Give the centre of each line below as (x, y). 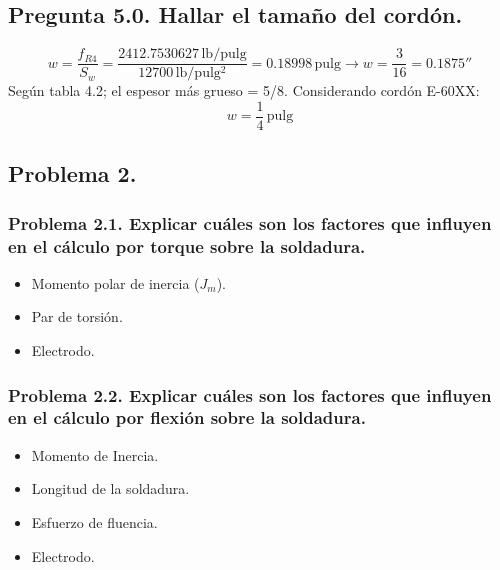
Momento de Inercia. (95, 454)
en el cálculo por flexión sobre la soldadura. (187, 417)
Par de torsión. (77, 316)
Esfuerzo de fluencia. (94, 521)
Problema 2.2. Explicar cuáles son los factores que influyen (250, 394)
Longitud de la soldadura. (110, 488)
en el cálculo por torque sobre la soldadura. (187, 245)
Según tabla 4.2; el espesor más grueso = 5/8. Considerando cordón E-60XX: (244, 90)
